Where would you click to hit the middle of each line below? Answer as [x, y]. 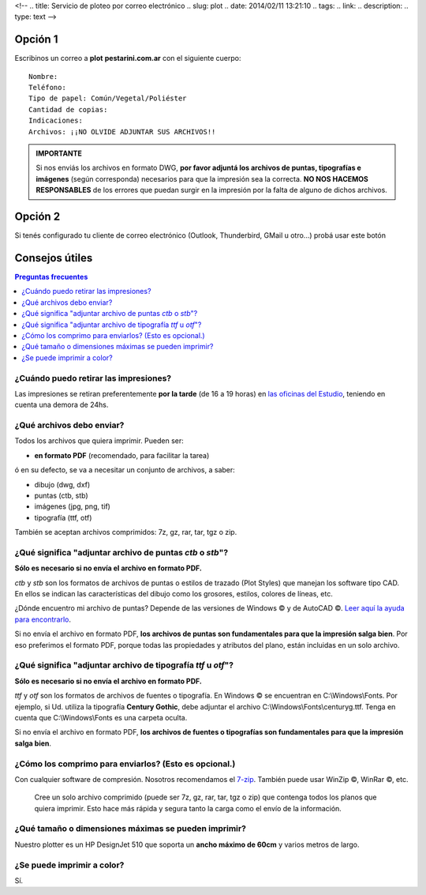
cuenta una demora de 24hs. [62, 405]
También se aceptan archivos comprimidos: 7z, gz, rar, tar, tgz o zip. [126, 532]
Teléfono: [47, 88]
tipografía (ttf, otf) [63, 517]
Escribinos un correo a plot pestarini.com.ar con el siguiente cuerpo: [128, 58]
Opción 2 [37, 217]
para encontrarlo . [43, 619]
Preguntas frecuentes [51, 277]
